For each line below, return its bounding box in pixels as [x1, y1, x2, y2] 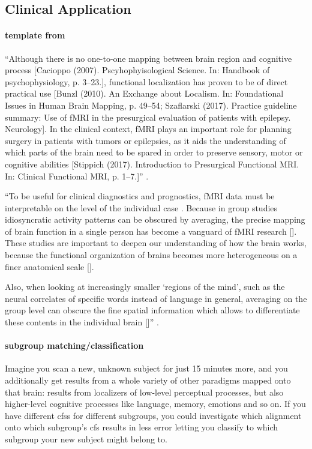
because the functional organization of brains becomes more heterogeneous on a [5, 249, 298, 261]
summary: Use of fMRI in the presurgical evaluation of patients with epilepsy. [5, 110, 291, 123]
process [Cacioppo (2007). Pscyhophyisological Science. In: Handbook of [5, 64, 270, 76]
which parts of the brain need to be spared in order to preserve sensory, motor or [5, 146, 303, 158]
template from [5, 29, 65, 41]
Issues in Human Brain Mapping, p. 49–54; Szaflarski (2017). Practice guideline [5, 98, 297, 111]
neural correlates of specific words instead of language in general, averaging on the [5, 292, 307, 304]
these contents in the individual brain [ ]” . [5, 316, 159, 328]
